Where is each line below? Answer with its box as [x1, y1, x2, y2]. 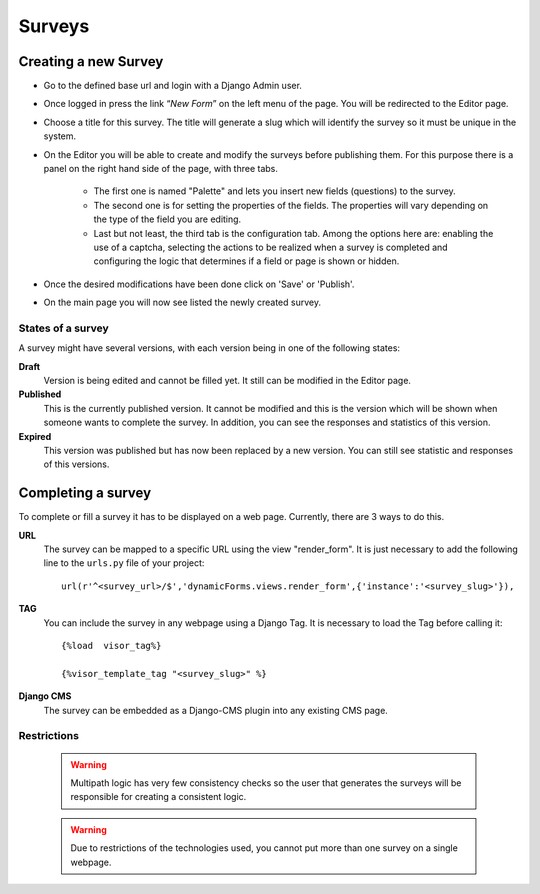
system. [43, 130, 77, 142]
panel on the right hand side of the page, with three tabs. [43, 163, 279, 175]
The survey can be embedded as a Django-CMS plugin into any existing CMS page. [43, 704, 389, 716]
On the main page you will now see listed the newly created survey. [43, 296, 322, 309]
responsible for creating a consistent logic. [70, 791, 247, 803]
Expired [18, 430, 52, 442]
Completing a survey [18, 485, 152, 502]
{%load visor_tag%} [61, 640, 162, 652]
